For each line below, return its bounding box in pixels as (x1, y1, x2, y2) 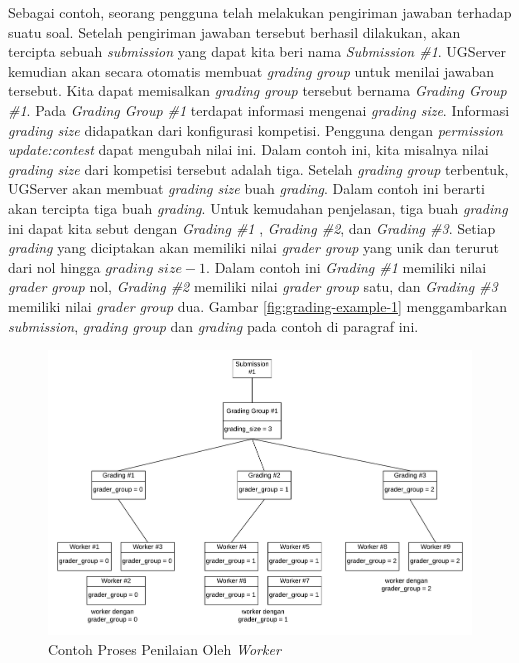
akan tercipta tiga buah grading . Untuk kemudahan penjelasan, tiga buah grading (8, 197, 508, 218)
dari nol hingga (8, 256, 101, 277)
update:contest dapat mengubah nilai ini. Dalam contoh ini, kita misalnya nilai (8, 139, 489, 160)
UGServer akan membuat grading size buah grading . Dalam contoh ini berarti (8, 178, 485, 199)
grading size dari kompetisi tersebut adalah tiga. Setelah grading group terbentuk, (8, 158, 509, 179)
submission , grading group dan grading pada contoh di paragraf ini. (8, 315, 419, 336)
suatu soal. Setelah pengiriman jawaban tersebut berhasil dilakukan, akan (8, 21, 461, 42)
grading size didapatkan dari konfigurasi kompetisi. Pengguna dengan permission (8, 119, 503, 140)
